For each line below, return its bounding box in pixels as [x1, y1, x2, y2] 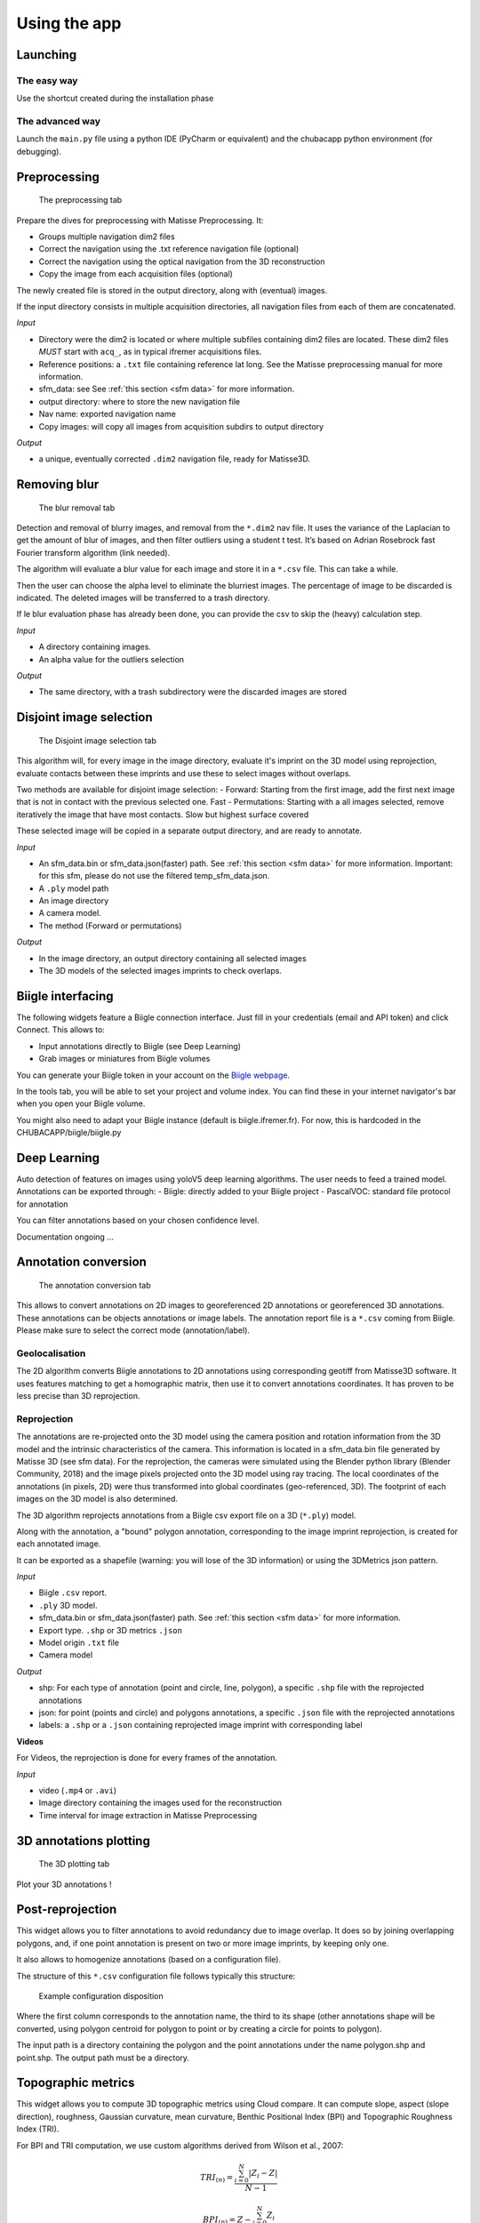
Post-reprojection [16, 1902, 117, 1917]
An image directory [38, 895, 109, 906]
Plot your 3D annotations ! [16, 1879, 112, 1890]
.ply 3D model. [38, 1600, 98, 1610]
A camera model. [38, 908, 101, 919]
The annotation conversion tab [38, 1280, 151, 1290]
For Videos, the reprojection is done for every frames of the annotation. [16, 1753, 278, 1763]
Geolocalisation [16, 1347, 86, 1360]
